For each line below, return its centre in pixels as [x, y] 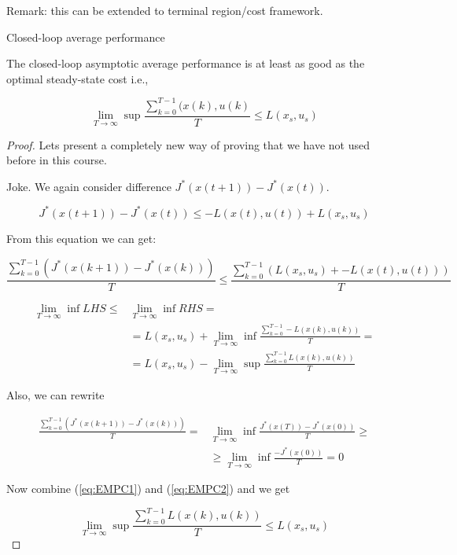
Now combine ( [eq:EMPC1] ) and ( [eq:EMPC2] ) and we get [148, 489]
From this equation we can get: [81, 238]
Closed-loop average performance [86, 37]
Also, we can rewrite [55, 395]
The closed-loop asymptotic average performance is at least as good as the [186, 63]
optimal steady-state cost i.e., [77, 78]
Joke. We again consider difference [89, 186]
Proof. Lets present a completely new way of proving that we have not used [188, 144]
